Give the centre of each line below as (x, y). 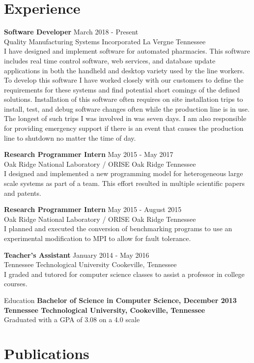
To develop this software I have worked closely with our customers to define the (124, 80)
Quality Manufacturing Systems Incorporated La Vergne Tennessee (105, 41)
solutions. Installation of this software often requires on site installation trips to (124, 99)
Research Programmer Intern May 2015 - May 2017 (89, 154)
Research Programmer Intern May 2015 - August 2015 (93, 209)
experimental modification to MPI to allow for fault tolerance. (98, 238)
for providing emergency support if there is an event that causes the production (124, 128)
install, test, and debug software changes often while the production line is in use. (127, 108)
